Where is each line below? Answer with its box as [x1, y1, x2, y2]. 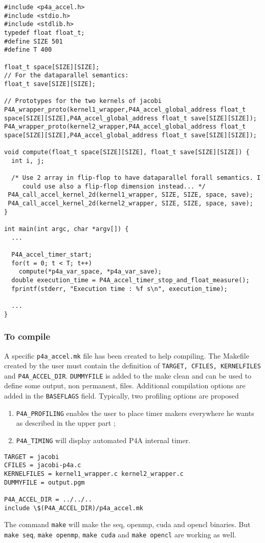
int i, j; [11, 157, 45, 164]
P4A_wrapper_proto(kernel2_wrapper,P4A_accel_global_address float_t [4, 123, 246, 131]
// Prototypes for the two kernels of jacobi [4, 97, 162, 105]
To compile [4, 330, 51, 343]
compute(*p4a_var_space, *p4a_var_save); [18, 268, 162, 276]
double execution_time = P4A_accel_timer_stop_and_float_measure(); [11, 277, 250, 284]
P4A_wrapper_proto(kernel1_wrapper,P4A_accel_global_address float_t [4, 106, 246, 113]
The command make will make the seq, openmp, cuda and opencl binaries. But [4, 519, 251, 530]
